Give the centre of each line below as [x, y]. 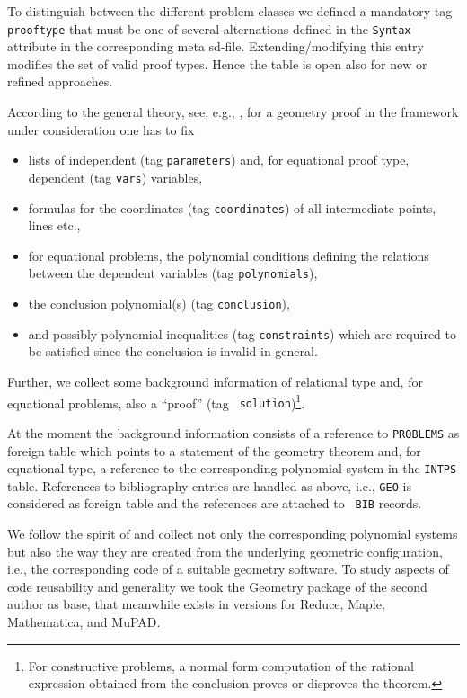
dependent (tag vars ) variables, [115, 177]
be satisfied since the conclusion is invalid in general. [173, 351]
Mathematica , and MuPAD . [84, 622]
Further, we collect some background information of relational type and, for [215, 381]
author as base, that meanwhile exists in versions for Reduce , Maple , [196, 604]
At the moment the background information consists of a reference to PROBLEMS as [233, 432]
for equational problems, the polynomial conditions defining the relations [229, 255]
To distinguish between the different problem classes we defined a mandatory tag [230, 11]
